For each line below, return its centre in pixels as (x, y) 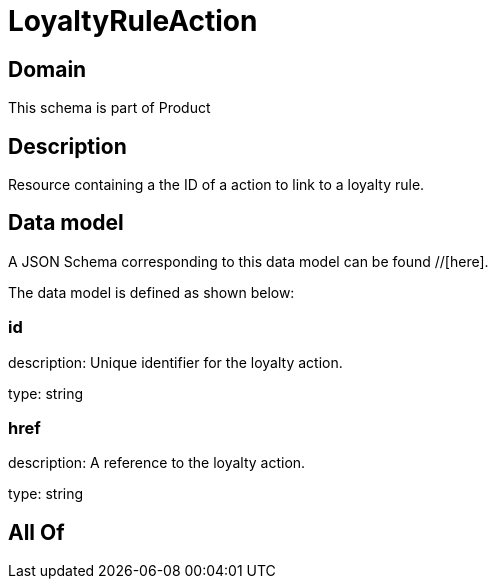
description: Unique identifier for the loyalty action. (175, 362)
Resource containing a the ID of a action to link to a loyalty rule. (216, 185)
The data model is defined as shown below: (151, 292)
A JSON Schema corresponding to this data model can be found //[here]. (248, 261)
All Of (36, 532)
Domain (47, 69)
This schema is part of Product (109, 108)
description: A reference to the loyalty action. (157, 463)
